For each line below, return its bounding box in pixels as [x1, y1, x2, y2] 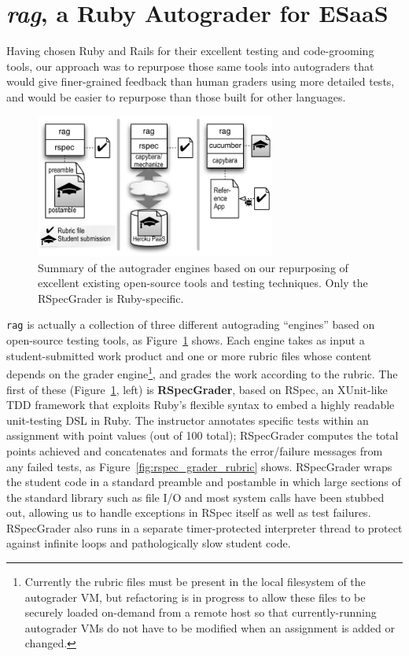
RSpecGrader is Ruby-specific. [38, 289, 184, 306]
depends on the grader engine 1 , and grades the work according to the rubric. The [6, 363, 398, 381]
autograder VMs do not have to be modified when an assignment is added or [24, 619, 395, 636]
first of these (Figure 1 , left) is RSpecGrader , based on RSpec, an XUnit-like [6, 381, 388, 397]
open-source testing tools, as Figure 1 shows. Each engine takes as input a [6, 332, 365, 348]
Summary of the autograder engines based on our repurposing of [38, 259, 348, 275]
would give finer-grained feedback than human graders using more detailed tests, [6, 73, 395, 90]
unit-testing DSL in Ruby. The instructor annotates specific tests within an [6, 411, 369, 428]
